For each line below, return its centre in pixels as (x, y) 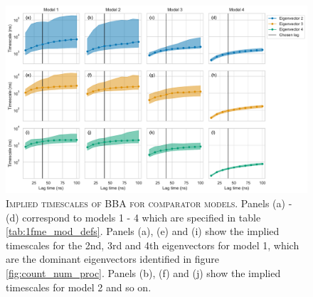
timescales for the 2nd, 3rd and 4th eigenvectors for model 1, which (153, 245)
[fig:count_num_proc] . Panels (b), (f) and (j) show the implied (143, 272)
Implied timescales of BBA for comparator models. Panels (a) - (149, 203)
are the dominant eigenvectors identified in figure (113, 259)
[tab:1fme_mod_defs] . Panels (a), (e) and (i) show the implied (143, 231)
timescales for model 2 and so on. (79, 287)
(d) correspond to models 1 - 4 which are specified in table (133, 217)
